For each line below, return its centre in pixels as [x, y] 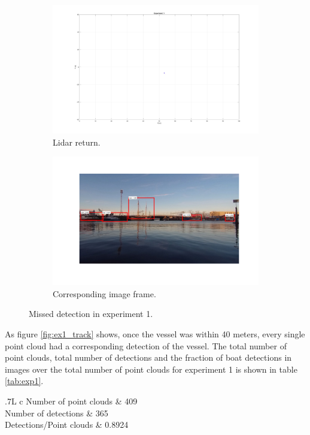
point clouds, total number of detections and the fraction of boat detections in [148, 357]
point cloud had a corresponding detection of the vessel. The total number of [146, 345]
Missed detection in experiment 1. [91, 314]
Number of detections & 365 [57, 413]
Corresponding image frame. [104, 293]
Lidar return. [77, 142]
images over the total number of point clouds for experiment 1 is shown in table [151, 369]
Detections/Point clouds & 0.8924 [67, 425]
